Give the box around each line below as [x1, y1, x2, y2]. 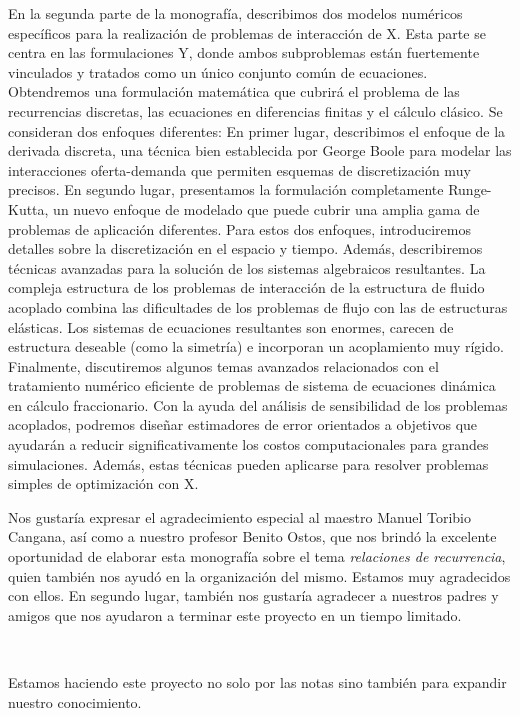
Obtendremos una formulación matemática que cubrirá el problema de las [8, 81, 460, 102]
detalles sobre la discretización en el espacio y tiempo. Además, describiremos [8, 238, 483, 259]
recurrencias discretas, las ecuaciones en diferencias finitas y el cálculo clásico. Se [8, 100, 503, 121]
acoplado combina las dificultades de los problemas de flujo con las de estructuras [8, 296, 508, 317]
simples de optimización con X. [8, 473, 199, 494]
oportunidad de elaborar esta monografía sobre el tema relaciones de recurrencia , [8, 546, 506, 567]
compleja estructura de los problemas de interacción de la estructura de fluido [8, 277, 485, 298]
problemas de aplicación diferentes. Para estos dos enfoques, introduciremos [8, 218, 471, 239]
